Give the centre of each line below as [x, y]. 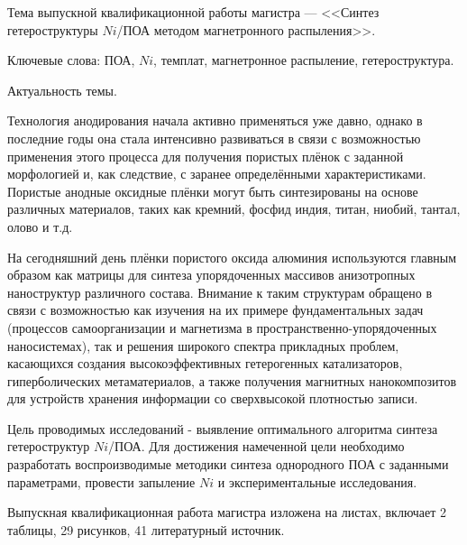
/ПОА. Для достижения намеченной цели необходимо [256, 446]
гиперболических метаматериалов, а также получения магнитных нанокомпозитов [232, 380]
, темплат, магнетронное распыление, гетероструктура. [304, 60]
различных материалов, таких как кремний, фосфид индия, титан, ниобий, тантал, [234, 209]
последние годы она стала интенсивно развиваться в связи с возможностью [214, 138]
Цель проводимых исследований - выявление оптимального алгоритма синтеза [223, 428]
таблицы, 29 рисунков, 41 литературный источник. [146, 529]
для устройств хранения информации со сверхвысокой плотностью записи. [213, 398]
